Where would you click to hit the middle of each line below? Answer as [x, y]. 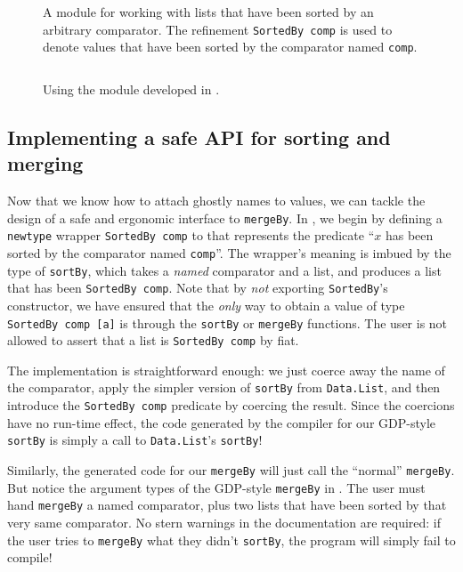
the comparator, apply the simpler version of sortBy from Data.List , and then [224, 387]
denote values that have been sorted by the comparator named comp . [230, 47]
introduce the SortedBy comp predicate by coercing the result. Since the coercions [231, 405]
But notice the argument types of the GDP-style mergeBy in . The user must [216, 487]
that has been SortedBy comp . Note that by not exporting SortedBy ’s [198, 288]
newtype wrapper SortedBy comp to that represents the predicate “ [191, 235]
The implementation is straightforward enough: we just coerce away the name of [226, 370]
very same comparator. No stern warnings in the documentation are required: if [224, 522]
